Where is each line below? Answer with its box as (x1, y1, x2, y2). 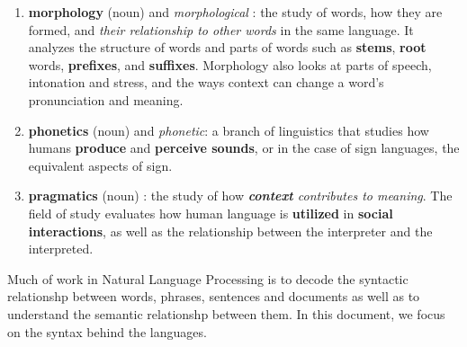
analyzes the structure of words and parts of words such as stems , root (28, 38, 427, 57)
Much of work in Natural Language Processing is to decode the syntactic (7, 269, 409, 288)
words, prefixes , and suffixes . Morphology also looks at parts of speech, (28, 55, 432, 74)
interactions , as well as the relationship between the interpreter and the (28, 221, 433, 240)
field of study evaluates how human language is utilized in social (28, 203, 393, 222)
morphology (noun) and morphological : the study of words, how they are (28, 3, 443, 21)
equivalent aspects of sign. (28, 156, 173, 174)
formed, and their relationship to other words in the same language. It (28, 20, 414, 39)
